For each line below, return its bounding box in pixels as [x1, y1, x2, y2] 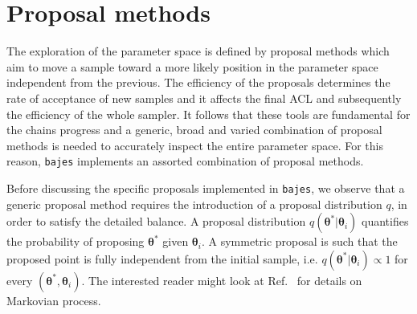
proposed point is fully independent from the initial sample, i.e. [6, 250, 318, 267]
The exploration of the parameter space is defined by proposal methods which [6, 43, 390, 59]
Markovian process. [6, 292, 101, 308]
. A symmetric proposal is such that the [201, 233, 398, 250]
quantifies [362, 213, 409, 230]
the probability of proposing [6, 233, 145, 250]
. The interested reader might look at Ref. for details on [81, 271, 362, 288]
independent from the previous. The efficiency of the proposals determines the [6, 74, 390, 91]
